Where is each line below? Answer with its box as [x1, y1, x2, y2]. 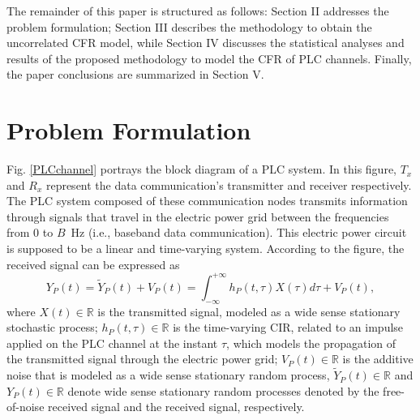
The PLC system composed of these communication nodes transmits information [6, 192, 408, 209]
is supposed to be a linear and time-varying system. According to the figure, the [6, 240, 405, 257]
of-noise [6, 398, 45, 415]
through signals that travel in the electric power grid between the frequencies [6, 208, 389, 225]
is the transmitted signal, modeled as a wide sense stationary [97, 302, 401, 319]
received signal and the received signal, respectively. [48, 398, 305, 415]
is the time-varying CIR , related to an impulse [173, 319, 404, 336]
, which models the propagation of [226, 334, 396, 351]
